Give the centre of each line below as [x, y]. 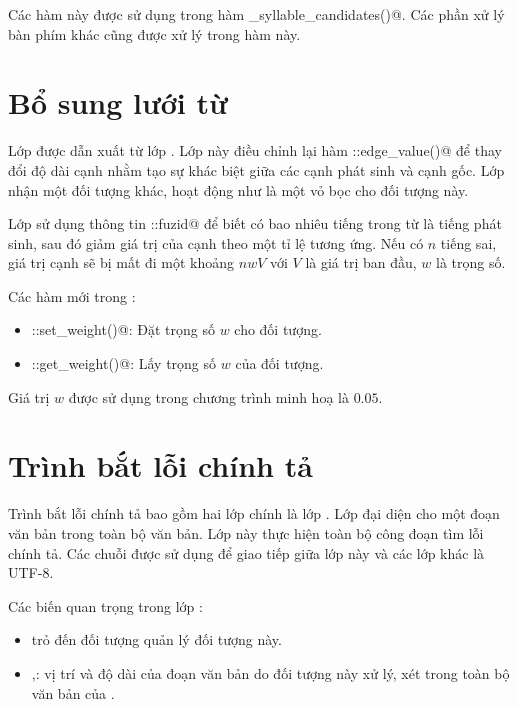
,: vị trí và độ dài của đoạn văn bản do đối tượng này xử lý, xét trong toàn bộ [270, 672]
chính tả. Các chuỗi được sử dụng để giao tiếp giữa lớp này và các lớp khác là [246, 552]
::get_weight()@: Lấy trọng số [124, 363]
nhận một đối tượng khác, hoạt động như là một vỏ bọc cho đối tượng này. [238, 189]
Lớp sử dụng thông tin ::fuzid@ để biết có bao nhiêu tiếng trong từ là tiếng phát [255, 223]
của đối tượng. [279, 363]
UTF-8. [31, 572]
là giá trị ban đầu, [361, 262]
